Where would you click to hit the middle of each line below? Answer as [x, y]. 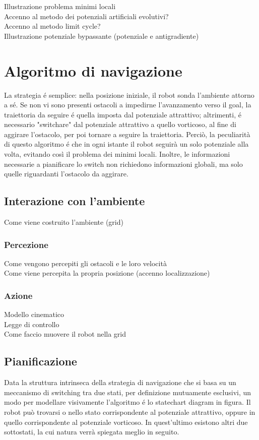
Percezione [26, 244]
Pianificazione [41, 361]
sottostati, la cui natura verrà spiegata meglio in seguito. [92, 432]
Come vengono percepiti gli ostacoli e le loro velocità [85, 263]
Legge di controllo [32, 324]
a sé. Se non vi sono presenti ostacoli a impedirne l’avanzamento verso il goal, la [128, 105]
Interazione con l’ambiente [75, 201]
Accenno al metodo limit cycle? [52, 26]
